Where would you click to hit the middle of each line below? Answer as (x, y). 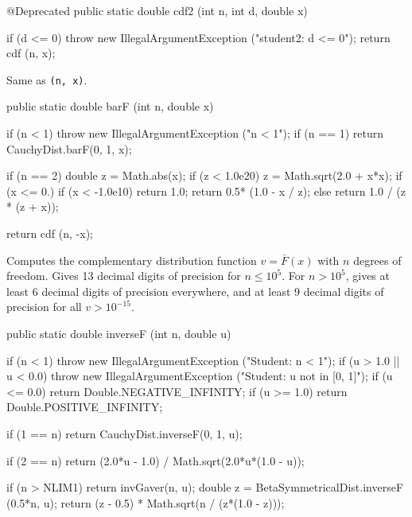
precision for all (44, 307)
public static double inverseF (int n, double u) (119, 333)
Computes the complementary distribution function (132, 260)
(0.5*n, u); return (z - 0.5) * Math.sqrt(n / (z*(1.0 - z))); (146, 502)
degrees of (377, 260)
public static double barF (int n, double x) (110, 106)
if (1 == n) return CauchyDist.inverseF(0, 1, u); (124, 433)
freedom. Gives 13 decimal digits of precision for (124, 276)
